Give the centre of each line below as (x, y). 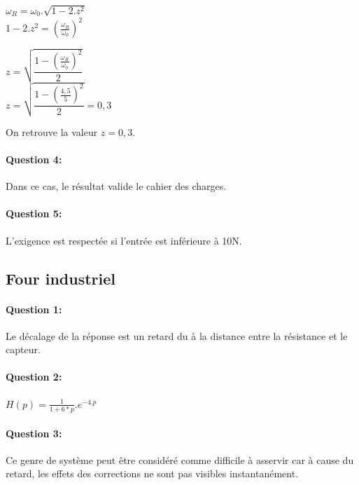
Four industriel (61, 278)
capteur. (23, 349)
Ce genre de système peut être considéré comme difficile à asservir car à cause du (180, 459)
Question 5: (34, 213)
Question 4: (34, 159)
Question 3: (34, 433)
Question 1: (34, 309)
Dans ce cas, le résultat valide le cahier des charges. (116, 186)
